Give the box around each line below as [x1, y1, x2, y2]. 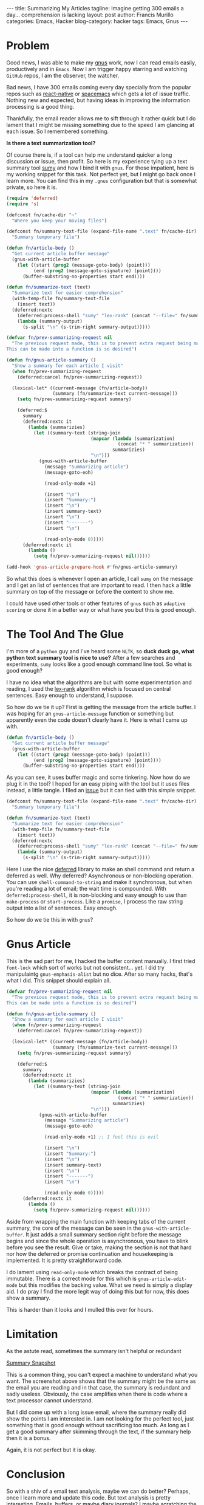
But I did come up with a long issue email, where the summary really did [6, 1408, 186, 1416]
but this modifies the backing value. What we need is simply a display [18, 1281, 193, 1289]
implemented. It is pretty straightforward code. [6, 1256, 123, 1264]
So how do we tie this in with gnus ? [6, 916, 93, 923]
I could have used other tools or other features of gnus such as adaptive [6, 600, 186, 607]
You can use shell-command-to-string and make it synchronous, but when [6, 879, 192, 885]
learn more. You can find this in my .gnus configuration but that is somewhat [6, 177, 197, 184]
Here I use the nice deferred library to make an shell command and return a [6, 866, 195, 872]
